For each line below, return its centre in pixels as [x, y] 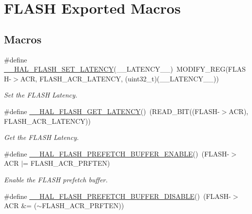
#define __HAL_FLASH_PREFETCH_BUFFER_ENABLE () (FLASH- [117, 153]
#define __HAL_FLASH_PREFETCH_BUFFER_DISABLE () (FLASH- [117, 196]
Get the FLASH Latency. [41, 137]
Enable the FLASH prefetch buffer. [56, 179]
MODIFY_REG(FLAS [211, 69]
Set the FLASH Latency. [41, 95]
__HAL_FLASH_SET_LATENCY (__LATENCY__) [88, 69]
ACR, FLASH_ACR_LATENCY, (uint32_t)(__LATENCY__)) [120, 78]
